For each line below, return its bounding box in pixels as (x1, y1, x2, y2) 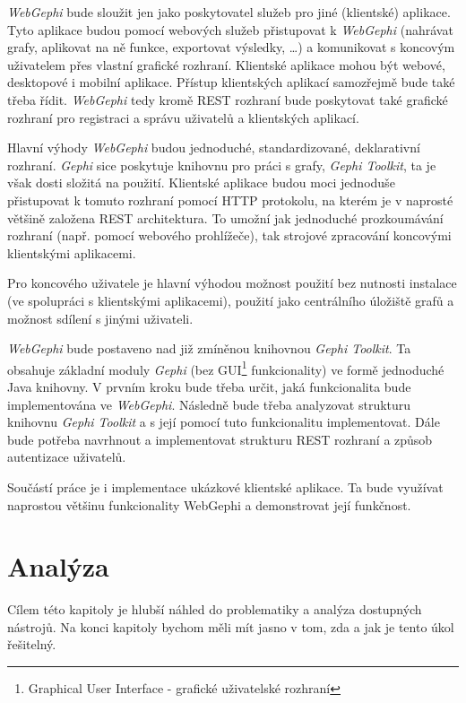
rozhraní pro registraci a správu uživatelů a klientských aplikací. (7, 108, 359, 126)
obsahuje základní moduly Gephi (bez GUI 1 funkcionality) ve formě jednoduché (7, 357, 444, 378)
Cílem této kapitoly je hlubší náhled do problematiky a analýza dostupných (7, 600, 422, 619)
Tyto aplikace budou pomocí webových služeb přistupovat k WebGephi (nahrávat (7, 20, 453, 39)
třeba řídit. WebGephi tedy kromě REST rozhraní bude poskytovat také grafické (7, 90, 448, 108)
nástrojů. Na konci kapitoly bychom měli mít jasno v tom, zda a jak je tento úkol (7, 617, 454, 636)
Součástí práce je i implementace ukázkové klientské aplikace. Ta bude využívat (7, 477, 444, 496)
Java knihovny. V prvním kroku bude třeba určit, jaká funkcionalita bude (7, 377, 411, 395)
